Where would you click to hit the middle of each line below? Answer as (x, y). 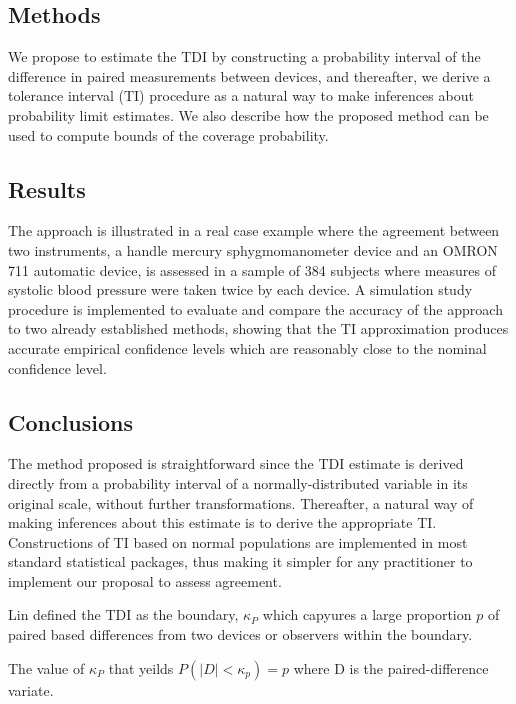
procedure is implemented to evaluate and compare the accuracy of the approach (255, 308)
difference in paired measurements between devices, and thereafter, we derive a (249, 75)
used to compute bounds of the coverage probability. (168, 134)
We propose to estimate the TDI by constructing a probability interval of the (244, 56)
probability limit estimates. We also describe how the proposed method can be (248, 114)
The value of (46, 667)
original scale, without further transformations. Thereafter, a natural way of (241, 502)
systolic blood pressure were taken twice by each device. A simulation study (240, 289)
